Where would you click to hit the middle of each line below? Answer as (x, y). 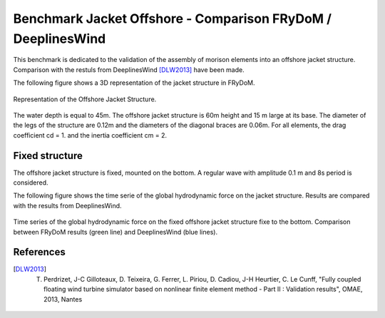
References (39, 252)
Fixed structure (48, 156)
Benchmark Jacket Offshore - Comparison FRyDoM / (172, 19)
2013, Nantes (63, 299)
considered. (31, 183)
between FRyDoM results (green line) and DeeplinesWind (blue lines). (115, 232)
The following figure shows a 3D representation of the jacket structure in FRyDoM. (134, 83)
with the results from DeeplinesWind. (67, 205)
